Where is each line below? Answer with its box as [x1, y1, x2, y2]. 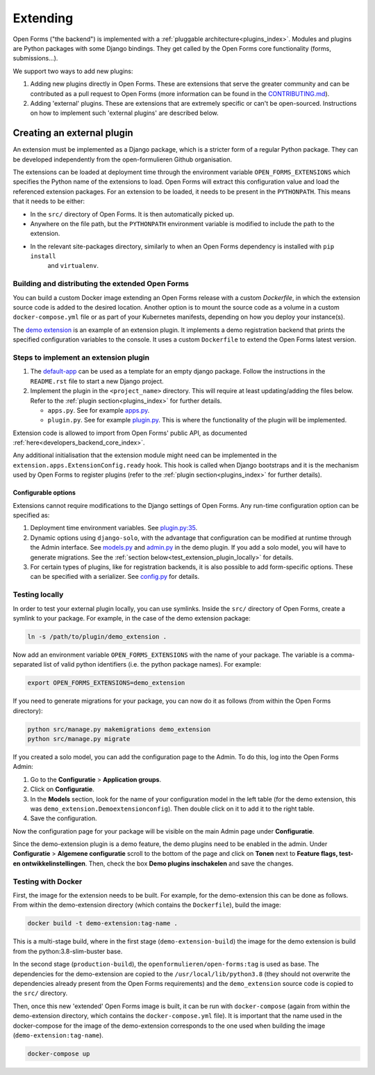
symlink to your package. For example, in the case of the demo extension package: [12, 614, 251, 622]
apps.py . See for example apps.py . [47, 406, 150, 414]
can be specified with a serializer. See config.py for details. [30, 573, 200, 581]
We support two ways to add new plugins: [12, 67, 133, 75]
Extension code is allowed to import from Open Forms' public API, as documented [12, 429, 248, 437]
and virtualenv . [47, 262, 99, 270]
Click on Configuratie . [30, 785, 94, 793]
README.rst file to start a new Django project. [30, 376, 165, 385]
